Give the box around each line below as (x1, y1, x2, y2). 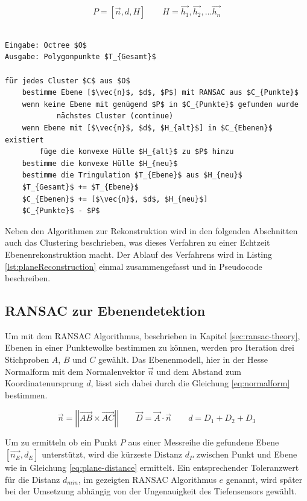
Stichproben (5, 353, 49, 366)
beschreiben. (5, 272, 51, 284)
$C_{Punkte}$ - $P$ (22, 206, 100, 215)
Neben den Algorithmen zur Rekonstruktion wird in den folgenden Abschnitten (5, 224, 298, 237)
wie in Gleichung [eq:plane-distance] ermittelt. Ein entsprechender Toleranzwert (5, 461, 299, 474)
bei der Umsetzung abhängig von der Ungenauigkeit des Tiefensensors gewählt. (5, 485, 297, 497)
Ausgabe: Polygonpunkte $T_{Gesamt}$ (5, 53, 156, 62)
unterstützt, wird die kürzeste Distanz (42, 448, 182, 461)
